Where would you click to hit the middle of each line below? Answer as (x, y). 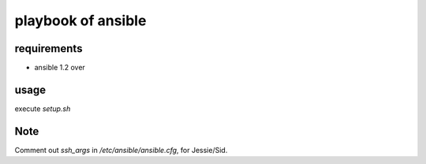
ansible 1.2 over (60, 68)
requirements (49, 48)
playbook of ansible (80, 20)
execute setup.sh (43, 108)
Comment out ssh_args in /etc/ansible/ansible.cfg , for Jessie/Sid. (121, 150)
